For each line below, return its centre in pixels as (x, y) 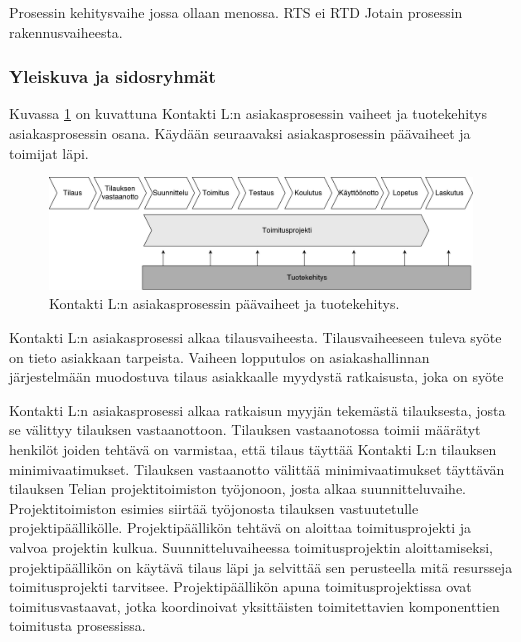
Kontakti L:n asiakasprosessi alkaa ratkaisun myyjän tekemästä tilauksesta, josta (257, 409)
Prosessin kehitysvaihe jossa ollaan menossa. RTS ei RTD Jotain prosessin (236, 12)
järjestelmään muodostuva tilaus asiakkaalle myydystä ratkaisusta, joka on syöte (256, 376)
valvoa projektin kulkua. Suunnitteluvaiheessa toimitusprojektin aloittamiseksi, (251, 546)
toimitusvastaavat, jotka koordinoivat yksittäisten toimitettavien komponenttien (254, 605)
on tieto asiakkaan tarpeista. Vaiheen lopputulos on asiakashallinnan (219, 356)
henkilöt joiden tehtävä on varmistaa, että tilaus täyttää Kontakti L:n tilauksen (253, 448)
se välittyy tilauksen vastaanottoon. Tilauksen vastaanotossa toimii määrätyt (245, 429)
